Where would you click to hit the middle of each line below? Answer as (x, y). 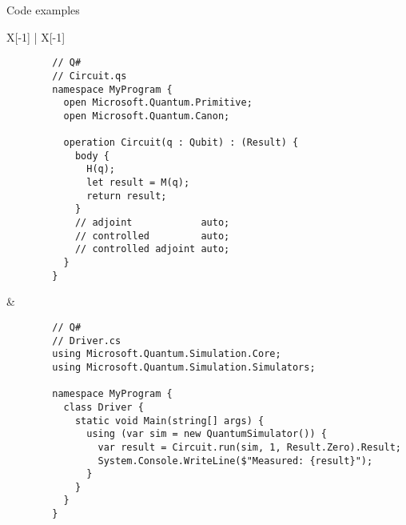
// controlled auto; (152, 236)
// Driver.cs (87, 341)
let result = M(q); (138, 183)
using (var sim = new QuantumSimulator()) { (207, 434)
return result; (127, 196)
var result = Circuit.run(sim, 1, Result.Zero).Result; (249, 447)
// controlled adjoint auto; (152, 249)
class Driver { (103, 407)
